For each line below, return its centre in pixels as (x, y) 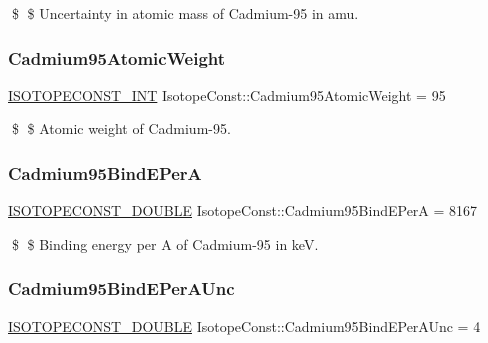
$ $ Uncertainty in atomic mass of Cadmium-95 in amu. (185, 13)
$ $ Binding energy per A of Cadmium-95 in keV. (165, 243)
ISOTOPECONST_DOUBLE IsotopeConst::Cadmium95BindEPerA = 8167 (243, 210)
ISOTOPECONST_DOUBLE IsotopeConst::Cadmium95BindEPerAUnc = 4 (244, 325)
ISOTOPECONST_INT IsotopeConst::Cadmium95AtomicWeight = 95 (227, 94)
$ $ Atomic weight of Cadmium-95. (121, 128)
